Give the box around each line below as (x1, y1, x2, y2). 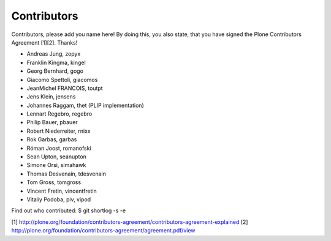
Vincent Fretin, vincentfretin (26, 187, 97, 195)
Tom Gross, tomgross (26, 179, 82, 186)
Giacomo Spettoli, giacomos (26, 76, 98, 83)
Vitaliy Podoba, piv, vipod (26, 196, 91, 203)
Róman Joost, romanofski (26, 144, 91, 152)
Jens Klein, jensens (26, 93, 76, 100)
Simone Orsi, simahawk (26, 161, 86, 169)
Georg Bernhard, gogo (26, 67, 84, 75)
